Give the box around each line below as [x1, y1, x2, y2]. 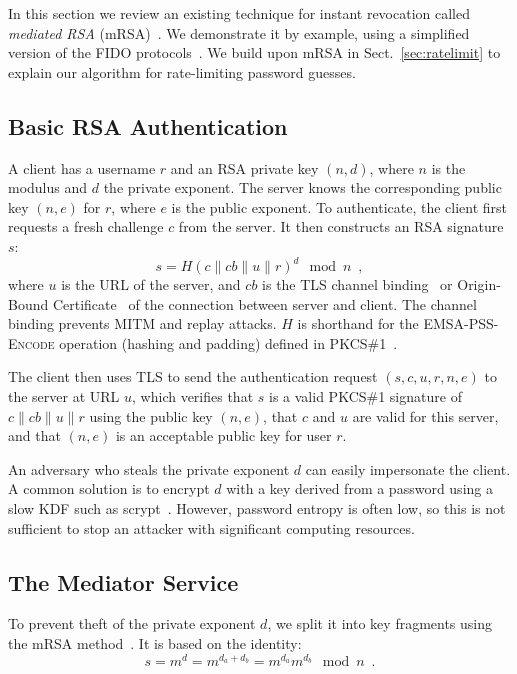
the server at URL [8, 386, 120, 407]
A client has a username [8, 157, 156, 178]
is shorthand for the [297, 313, 419, 334]
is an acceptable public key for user [115, 425, 332, 446]
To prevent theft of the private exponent [8, 613, 256, 634]
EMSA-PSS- [423, 313, 499, 334]
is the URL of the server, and [61, 274, 241, 295]
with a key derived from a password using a [226, 478, 493, 499]
